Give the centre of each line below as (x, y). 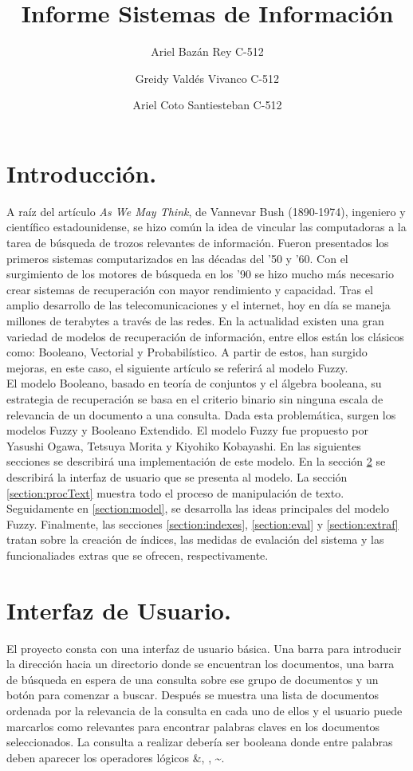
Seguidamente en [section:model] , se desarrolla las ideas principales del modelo (198, 508)
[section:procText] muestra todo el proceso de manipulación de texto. (175, 492)
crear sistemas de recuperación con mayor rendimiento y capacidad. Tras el (190, 289)
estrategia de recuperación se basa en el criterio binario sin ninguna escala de (195, 398)
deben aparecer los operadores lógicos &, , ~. (116, 757)
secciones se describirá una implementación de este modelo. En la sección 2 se (196, 461)
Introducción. (82, 173)
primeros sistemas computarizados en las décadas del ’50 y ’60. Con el (177, 258)
